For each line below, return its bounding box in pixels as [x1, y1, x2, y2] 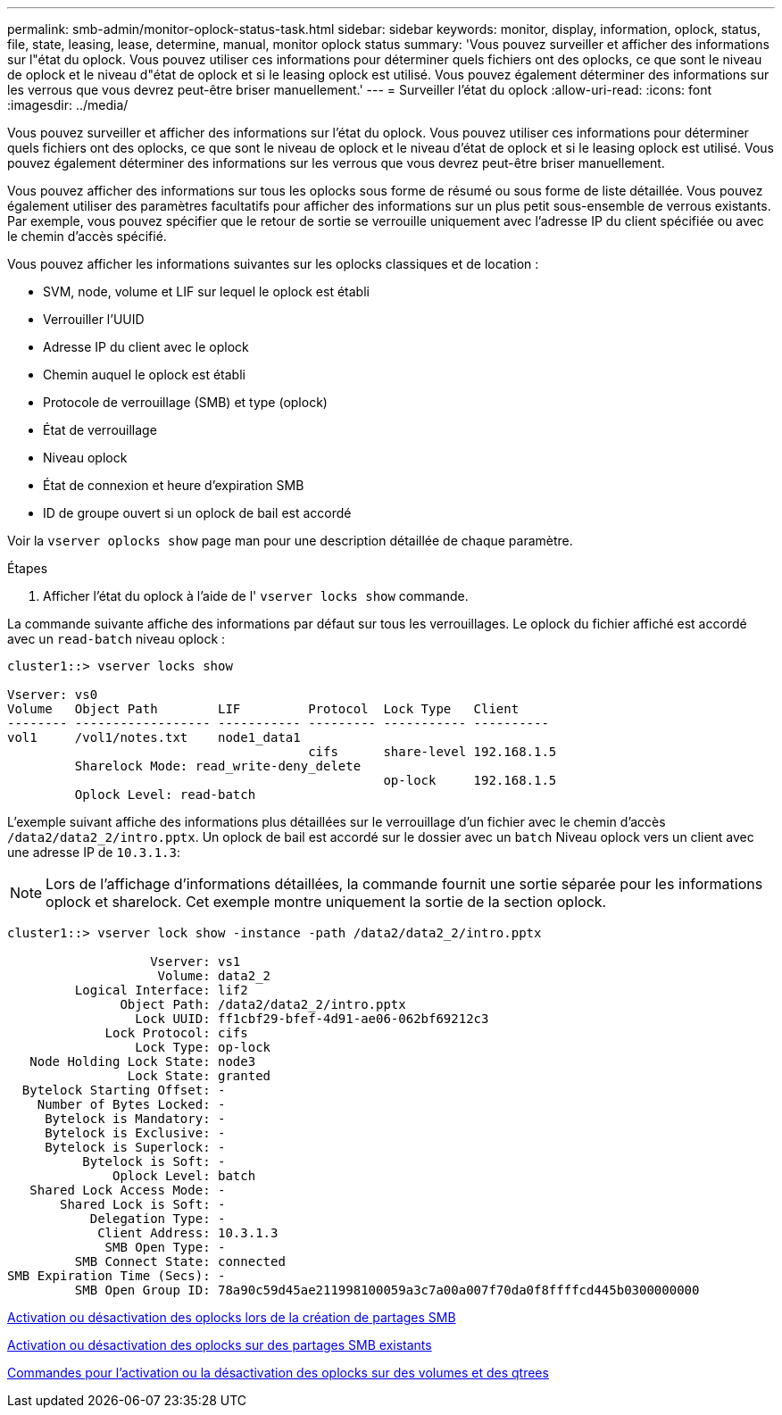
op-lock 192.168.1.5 [383, 773, 557, 787]
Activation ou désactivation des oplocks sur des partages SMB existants [7, 1337, 432, 1353]
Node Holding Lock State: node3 [29, 1054, 256, 1069]
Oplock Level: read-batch [74, 787, 256, 802]
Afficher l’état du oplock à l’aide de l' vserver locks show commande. [43, 588, 469, 603]
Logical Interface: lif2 [74, 983, 248, 997]
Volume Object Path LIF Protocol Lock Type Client [7, 702, 520, 716]
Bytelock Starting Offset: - [21, 1083, 226, 1097]
